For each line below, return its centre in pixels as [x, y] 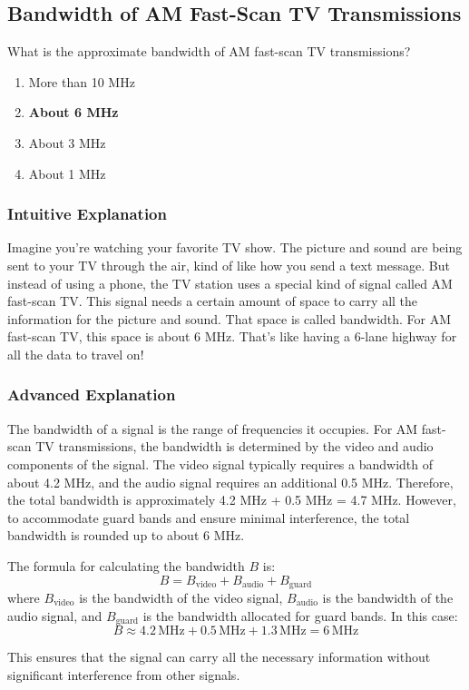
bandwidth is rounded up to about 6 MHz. [126, 535]
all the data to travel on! [76, 354]
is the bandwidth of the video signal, [181, 597]
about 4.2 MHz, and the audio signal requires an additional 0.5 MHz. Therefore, [230, 482]
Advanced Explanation [92, 394]
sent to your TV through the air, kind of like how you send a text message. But [229, 265]
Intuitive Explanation [87, 214]
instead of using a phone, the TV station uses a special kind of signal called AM [230, 283]
